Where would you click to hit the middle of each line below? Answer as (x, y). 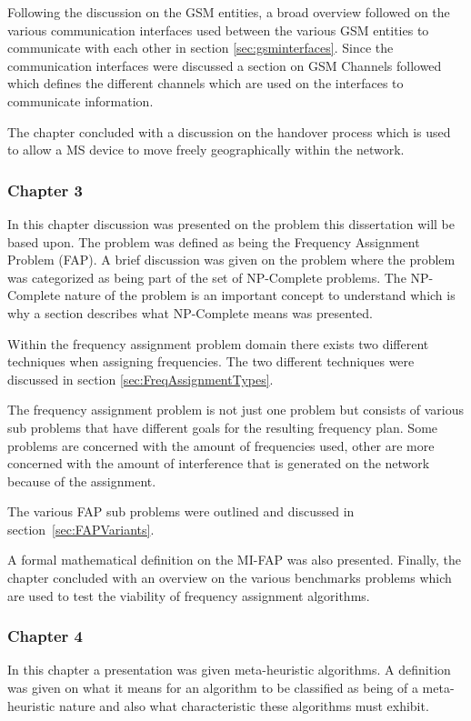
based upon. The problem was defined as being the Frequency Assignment (214, 241)
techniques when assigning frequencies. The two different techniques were (211, 361)
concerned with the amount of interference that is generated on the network (219, 463)
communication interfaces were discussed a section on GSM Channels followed (225, 65)
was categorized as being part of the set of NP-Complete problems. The (207, 277)
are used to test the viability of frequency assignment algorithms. (189, 595)
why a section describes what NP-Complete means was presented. (190, 312)
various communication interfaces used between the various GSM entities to (218, 30)
